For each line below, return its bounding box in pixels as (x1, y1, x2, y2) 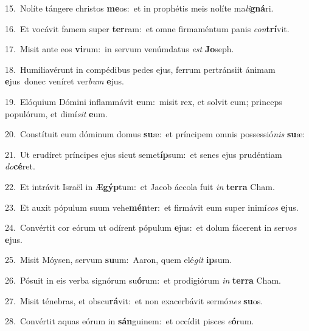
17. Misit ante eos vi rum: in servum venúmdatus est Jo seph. (5, 43, 234, 55)
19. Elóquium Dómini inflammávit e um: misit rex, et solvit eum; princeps (5, 95, 282, 107)
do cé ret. (5, 160, 35, 172)
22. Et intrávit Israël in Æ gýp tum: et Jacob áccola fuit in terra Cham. (5, 180, 275, 193)
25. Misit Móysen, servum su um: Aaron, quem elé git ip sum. (5, 253, 232, 266)
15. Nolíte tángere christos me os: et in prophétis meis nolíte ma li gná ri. (5, 2, 274, 14)
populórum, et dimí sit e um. (5, 107, 108, 120)
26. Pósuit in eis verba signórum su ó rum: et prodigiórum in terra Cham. (5, 273, 281, 286)
